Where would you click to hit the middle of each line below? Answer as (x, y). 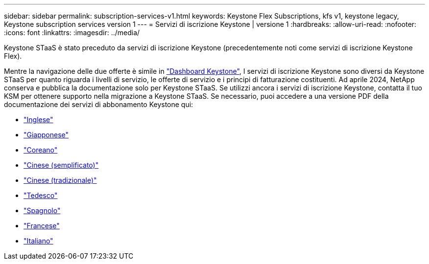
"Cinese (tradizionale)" (60, 180)
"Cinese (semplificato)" (61, 165)
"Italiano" (38, 241)
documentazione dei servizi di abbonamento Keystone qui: (99, 104)
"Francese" (42, 226)
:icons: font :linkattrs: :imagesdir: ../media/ (72, 33)
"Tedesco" (41, 195)
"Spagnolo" (42, 210)
